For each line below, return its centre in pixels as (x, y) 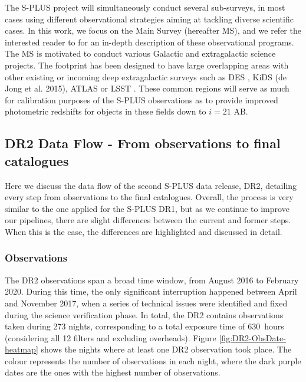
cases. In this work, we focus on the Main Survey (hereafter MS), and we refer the (153, 30)
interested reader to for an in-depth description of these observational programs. (149, 42)
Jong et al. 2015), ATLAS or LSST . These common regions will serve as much (147, 88)
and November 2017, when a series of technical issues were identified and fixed (146, 303)
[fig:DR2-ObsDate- (252, 337)
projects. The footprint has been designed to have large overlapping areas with (147, 65)
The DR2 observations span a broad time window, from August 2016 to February (152, 280)
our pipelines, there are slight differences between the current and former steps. (148, 220)
